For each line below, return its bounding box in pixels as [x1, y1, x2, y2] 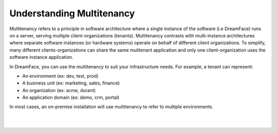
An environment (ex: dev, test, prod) [22, 73, 98, 79]
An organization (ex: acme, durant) [22, 87, 96, 93]
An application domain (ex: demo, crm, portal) [22, 95, 120, 101]
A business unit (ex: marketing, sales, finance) [22, 80, 120, 86]
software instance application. [9, 54, 74, 60]
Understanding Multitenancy [9, 8, 135, 19]
